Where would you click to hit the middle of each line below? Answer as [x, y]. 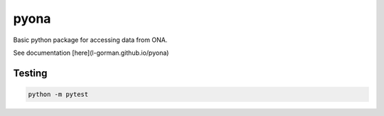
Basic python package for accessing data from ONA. [90, 40]
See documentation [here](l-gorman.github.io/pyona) [91, 53]
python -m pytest [58, 94]
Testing [30, 73]
